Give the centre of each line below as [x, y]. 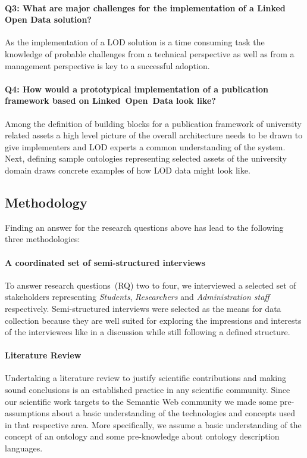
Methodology [46, 202]
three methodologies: [43, 239]
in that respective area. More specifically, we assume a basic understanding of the [153, 424]
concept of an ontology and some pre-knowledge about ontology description [142, 436]
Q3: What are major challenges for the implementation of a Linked [145, 7]
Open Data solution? [48, 19]
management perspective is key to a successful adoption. [107, 65]
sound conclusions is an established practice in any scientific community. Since [148, 390]
